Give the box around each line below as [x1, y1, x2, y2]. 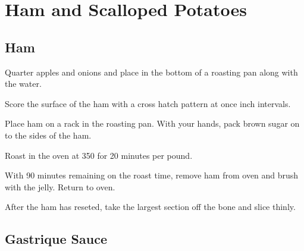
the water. [5, 77, 42, 90]
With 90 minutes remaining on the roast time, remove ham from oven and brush [5, 169, 299, 181]
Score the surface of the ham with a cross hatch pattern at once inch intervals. [5, 97, 291, 109]
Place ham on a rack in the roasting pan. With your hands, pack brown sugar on [5, 117, 300, 130]
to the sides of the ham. [5, 128, 92, 141]
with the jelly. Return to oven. [5, 180, 115, 193]
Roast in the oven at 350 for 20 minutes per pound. [5, 149, 193, 161]
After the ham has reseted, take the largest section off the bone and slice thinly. [5, 200, 296, 213]
